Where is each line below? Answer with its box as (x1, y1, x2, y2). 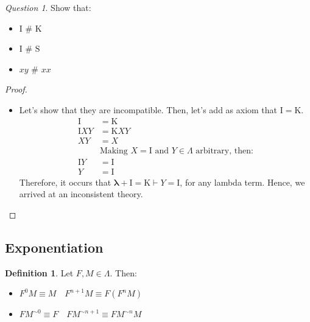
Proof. (5, 83, 27, 96)
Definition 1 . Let (5, 266, 74, 279)
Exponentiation (5, 237, 104, 256)
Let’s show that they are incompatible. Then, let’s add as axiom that (19, 103, 278, 116)
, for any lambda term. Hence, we (180, 175, 305, 188)
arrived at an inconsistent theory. (19, 187, 143, 200)
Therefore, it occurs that (19, 175, 111, 188)
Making (99, 146, 128, 155)
